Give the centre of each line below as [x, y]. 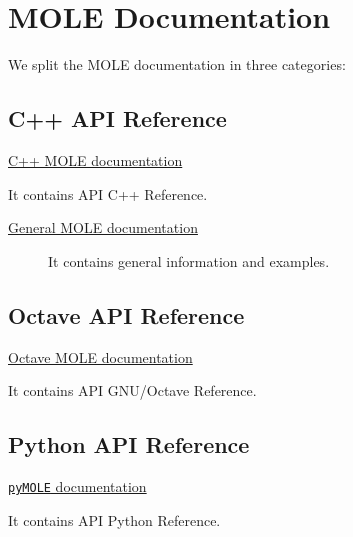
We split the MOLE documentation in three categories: [177, 64]
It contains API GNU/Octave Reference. [132, 390]
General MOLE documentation [103, 227]
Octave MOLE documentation [100, 356]
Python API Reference [129, 444]
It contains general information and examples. [189, 260]
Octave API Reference [126, 314]
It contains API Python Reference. [114, 519]
